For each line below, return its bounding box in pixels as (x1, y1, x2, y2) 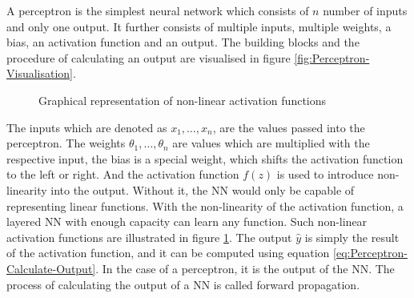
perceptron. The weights (6, 135, 126, 151)
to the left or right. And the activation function (6, 166, 239, 183)
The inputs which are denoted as (6, 119, 167, 135)
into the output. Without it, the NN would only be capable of (50, 181, 355, 198)
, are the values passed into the (212, 119, 365, 135)
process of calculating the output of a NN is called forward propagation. (6, 276, 360, 292)
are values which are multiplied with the (172, 135, 370, 151)
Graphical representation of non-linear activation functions (38, 91, 327, 108)
